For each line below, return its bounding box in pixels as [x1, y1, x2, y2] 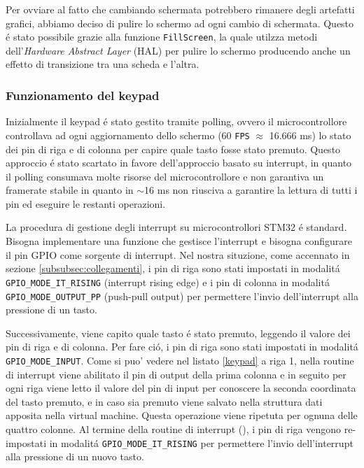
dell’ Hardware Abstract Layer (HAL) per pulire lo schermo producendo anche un [6, 43, 351, 57]
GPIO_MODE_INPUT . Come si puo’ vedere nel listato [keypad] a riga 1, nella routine [6, 353, 354, 367]
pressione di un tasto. [6, 302, 97, 317]
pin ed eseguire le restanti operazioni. [6, 196, 166, 211]
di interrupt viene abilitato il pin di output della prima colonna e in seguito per [6, 367, 346, 381]
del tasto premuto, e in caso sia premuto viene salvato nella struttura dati [6, 394, 323, 409]
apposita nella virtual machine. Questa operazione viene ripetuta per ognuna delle [6, 408, 358, 423]
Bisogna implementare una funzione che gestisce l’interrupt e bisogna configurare [6, 234, 352, 248]
